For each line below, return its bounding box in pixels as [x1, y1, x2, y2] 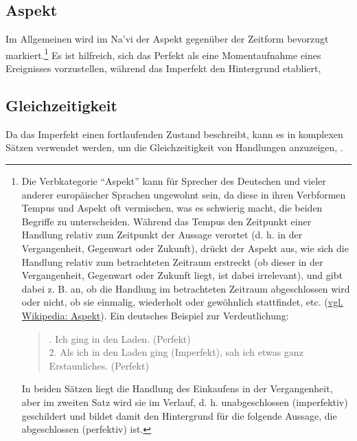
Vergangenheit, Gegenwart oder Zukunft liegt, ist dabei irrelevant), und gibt [21, 268, 343, 282]
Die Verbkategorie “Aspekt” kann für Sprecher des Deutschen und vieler [21, 174, 326, 188]
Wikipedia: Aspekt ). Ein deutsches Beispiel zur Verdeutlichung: [21, 308, 289, 322]
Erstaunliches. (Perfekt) [49, 358, 149, 372]
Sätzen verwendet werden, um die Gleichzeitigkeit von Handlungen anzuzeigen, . [5, 140, 343, 155]
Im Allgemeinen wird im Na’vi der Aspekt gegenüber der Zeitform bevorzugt [5, 32, 329, 46]
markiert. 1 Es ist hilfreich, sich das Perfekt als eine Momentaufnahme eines [5, 45, 321, 62]
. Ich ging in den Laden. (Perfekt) [49, 331, 191, 346]
